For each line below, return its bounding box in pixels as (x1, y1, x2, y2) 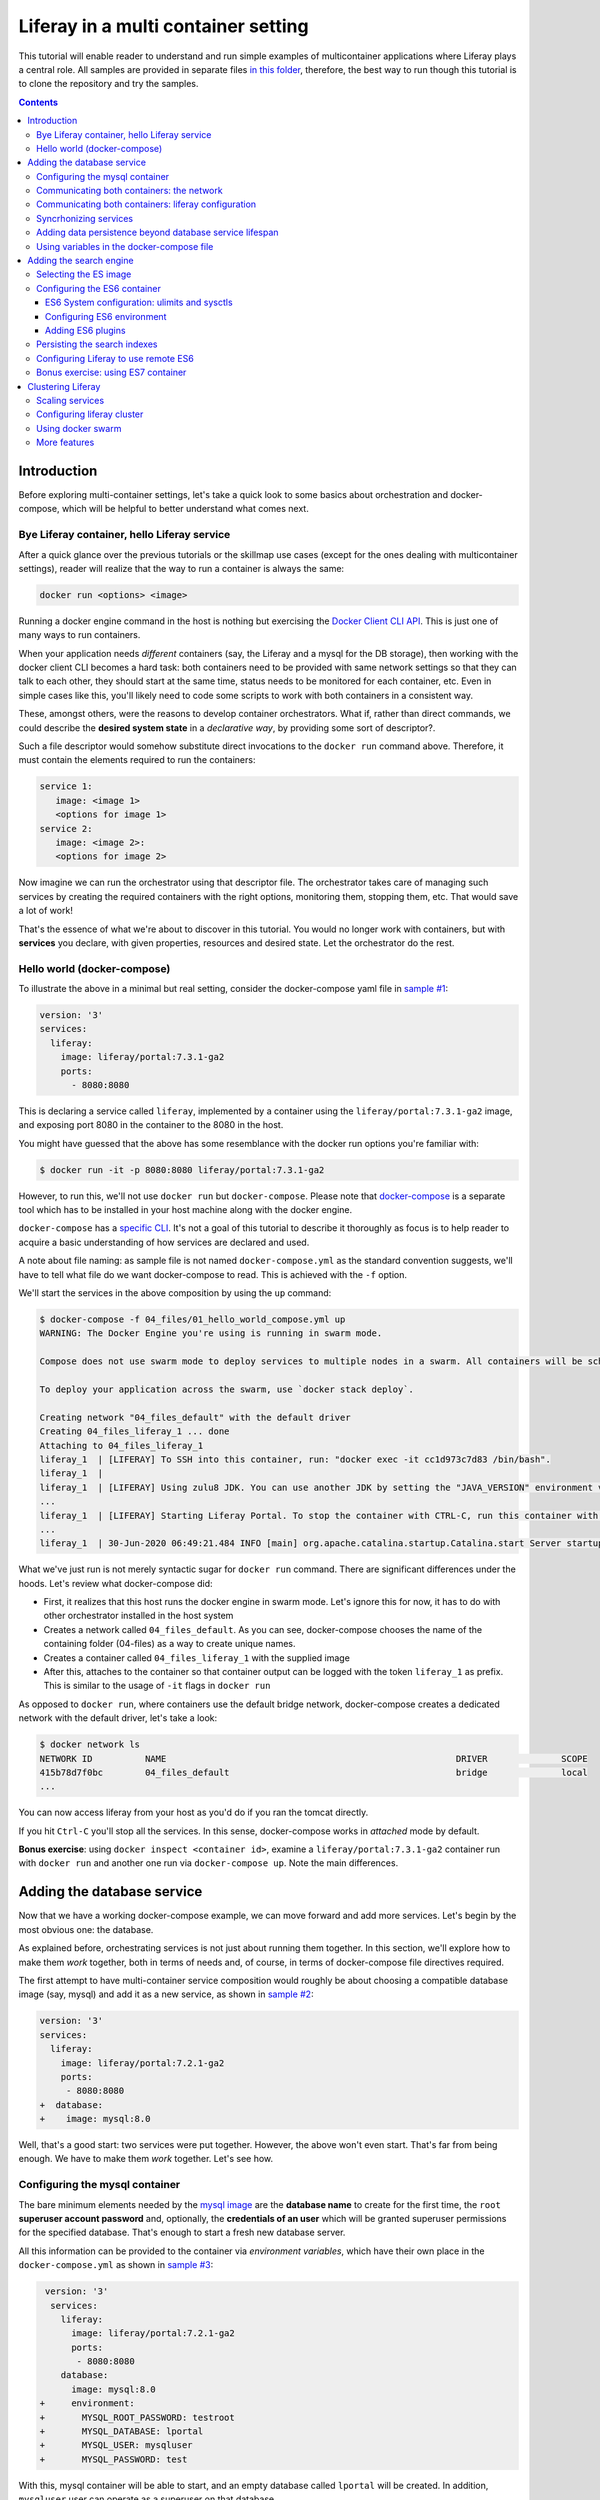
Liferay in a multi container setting (18, 15, 309, 37)
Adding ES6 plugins (45, 324, 126, 336)
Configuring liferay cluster (36, 408, 144, 420)
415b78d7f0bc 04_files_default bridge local (39, 1766, 589, 1778)
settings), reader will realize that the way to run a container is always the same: (18, 562, 345, 574)
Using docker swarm (36, 422, 122, 434)
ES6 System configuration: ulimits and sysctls (45, 296, 234, 309)
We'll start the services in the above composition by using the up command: (18, 1287, 332, 1299)
